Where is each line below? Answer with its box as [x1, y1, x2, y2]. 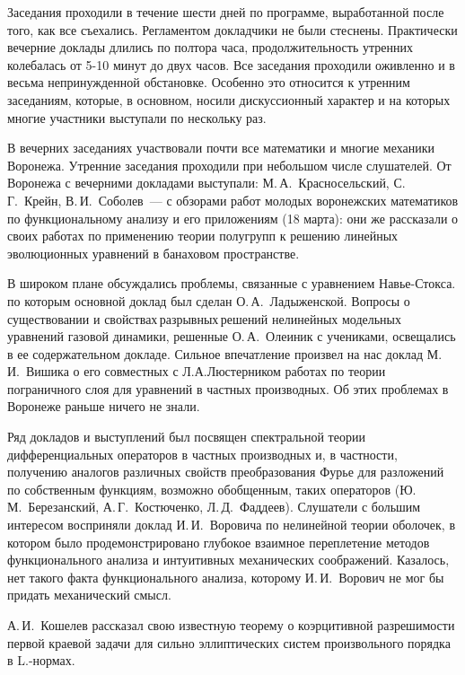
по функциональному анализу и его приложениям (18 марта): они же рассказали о [7, 208, 459, 227]
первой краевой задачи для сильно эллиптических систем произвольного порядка [7, 633, 451, 652]
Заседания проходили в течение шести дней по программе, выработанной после [7, 3, 444, 21]
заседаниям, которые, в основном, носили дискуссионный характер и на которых [7, 90, 451, 109]
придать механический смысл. [7, 585, 171, 604]
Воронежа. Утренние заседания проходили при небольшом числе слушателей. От [7, 155, 452, 174]
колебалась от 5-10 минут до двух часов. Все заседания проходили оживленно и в [7, 55, 455, 74]
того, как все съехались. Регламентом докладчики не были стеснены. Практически [7, 20, 458, 39]
